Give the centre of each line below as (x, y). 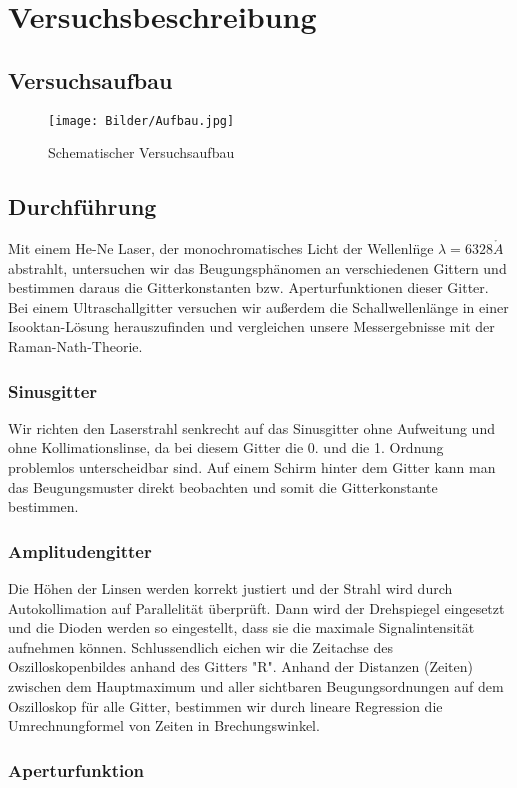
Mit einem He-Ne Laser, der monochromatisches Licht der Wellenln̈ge (221, 248)
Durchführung (82, 206)
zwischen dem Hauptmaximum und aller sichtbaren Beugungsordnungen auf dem (256, 685)
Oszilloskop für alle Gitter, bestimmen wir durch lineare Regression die (225, 705)
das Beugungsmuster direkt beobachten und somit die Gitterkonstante (223, 486)
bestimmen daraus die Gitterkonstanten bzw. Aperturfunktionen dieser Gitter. (248, 287)
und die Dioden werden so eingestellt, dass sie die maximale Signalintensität (241, 627)
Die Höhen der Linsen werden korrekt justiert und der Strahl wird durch (230, 588)
